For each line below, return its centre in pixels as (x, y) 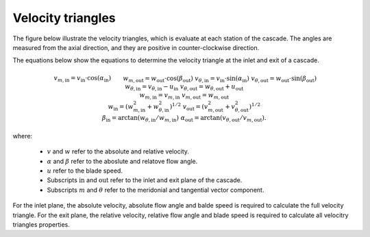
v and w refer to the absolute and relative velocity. (118, 151)
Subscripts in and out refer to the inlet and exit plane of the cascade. (145, 180)
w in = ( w (121, 108)
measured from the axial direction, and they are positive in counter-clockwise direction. (136, 47)
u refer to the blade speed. (85, 171)
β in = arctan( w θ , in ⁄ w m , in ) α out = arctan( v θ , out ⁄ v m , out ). (184, 118)
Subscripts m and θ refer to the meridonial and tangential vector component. (156, 190)
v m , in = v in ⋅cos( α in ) (83, 79)
